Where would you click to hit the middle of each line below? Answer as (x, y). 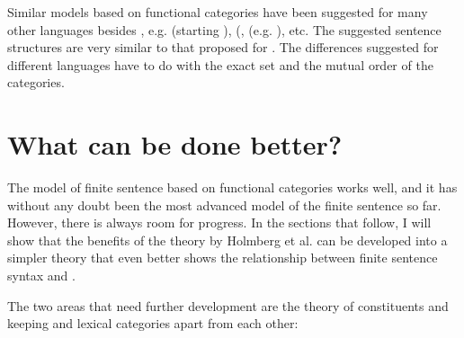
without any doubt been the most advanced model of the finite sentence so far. (224, 205)
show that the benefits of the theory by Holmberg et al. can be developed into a (228, 240)
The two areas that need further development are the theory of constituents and (228, 305)
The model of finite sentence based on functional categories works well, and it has (232, 187)
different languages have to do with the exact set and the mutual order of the (220, 64)
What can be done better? (175, 144)
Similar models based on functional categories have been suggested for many (218, 12)
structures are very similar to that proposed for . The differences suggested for (223, 47)
